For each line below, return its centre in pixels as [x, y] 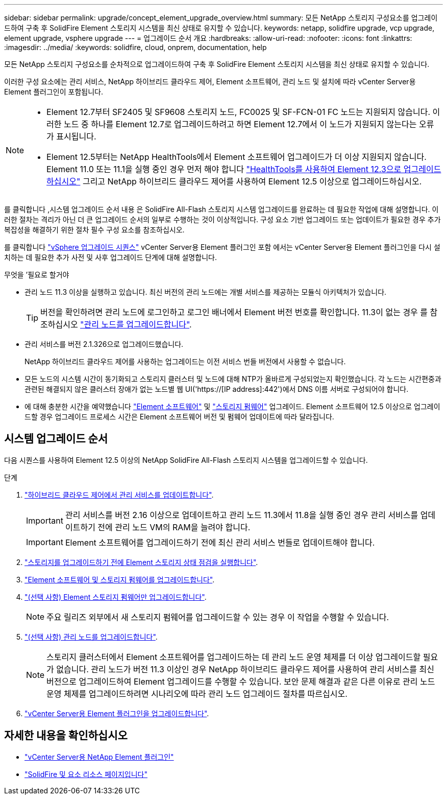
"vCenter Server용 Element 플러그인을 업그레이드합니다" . [117, 713]
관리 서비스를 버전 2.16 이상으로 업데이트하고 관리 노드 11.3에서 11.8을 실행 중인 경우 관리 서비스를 [242, 515]
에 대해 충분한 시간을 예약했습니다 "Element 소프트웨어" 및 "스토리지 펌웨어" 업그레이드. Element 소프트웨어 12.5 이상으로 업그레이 [232, 406]
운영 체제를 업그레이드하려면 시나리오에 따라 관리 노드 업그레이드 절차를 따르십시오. [197, 694]
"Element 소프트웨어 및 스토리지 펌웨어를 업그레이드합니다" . [120, 579]
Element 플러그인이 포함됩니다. [54, 92]
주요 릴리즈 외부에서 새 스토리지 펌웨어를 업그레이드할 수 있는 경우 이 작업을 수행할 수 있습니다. [218, 617]
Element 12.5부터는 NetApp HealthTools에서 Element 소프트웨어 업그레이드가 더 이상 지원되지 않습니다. [237, 157]
